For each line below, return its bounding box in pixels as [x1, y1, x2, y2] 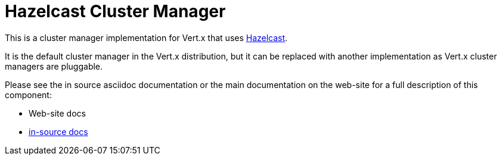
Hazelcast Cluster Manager [5, 1, 226, 21]
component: [5, 89, 52, 100]
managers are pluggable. [5, 61, 103, 71]
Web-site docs [29, 108, 86, 118]
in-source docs [29, 126, 88, 137]
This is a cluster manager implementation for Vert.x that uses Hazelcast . [5, 32, 288, 43]
